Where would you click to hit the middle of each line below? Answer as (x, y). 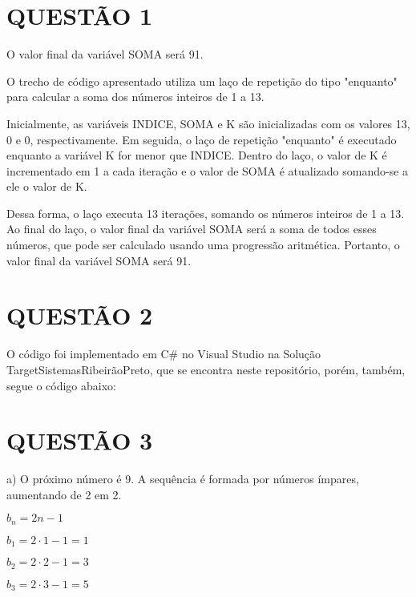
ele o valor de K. (47, 186)
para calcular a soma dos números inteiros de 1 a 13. (135, 97)
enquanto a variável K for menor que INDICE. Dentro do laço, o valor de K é (197, 155)
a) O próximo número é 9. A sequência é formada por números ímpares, (183, 479)
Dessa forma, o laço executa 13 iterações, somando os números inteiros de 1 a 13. (206, 213)
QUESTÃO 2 (80, 315)
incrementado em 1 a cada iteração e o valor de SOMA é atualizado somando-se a (208, 170)
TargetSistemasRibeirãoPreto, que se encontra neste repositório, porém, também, (206, 369)
